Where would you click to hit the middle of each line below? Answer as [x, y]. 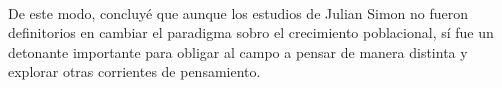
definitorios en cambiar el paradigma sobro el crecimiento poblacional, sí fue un [251, 32]
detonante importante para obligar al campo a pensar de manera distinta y [238, 51]
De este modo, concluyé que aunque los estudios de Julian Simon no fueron [238, 12]
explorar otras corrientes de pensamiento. [134, 71]
